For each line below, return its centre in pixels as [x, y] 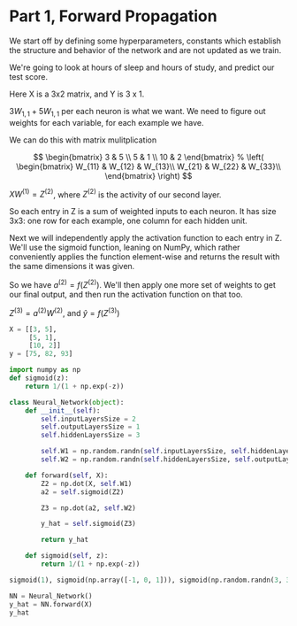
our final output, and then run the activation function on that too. [126, 295]
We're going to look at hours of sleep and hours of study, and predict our [142, 67]
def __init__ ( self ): [63, 410]
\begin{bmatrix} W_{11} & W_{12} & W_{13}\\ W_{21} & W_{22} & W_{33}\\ [148, 166]
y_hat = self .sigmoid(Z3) [89, 524]
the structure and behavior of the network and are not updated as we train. [145, 50]
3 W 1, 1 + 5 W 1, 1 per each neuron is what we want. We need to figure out [138, 112]
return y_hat [65, 540]
